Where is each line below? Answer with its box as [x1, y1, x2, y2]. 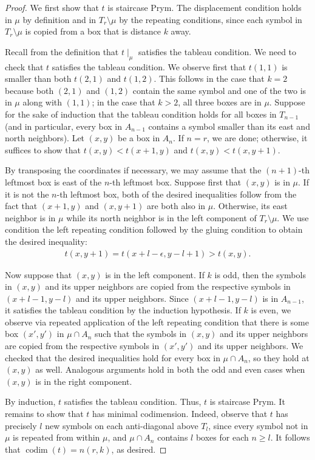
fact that [5, 199, 38, 212]
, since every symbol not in [208, 419, 308, 432]
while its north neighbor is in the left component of [66, 211, 257, 224]
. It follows [270, 431, 310, 444]
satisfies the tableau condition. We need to [138, 45, 297, 58]
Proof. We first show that [5, 1, 99, 13]
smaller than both [5, 72, 72, 85]
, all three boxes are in [178, 96, 262, 108]
